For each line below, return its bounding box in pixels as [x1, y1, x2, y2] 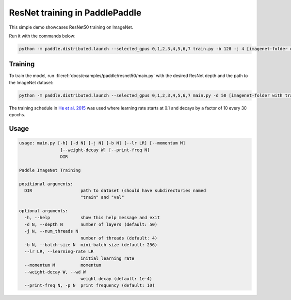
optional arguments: [19, 208, 68, 214]
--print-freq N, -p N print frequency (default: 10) [24, 283, 155, 288]
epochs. [9, 112, 25, 118]
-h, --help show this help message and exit [24, 215, 160, 221]
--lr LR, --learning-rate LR [24, 249, 94, 254]
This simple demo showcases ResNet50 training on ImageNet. [9, 24, 133, 30]
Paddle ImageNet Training [19, 167, 81, 173]
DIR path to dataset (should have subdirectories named [24, 188, 206, 193]
